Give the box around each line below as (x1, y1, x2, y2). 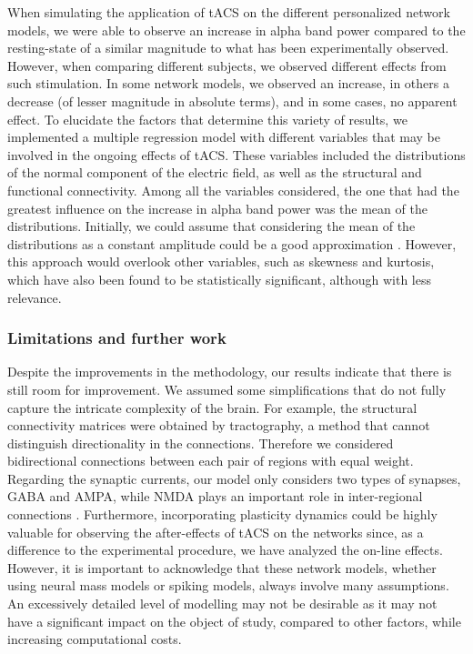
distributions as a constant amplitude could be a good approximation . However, (7, 234, 457, 253)
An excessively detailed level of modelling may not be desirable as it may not (7, 594, 438, 613)
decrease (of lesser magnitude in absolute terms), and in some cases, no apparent (7, 91, 458, 110)
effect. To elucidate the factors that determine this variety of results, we (7, 109, 408, 128)
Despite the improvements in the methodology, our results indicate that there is (7, 362, 452, 381)
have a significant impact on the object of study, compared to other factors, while (7, 611, 461, 630)
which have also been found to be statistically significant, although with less (7, 269, 431, 288)
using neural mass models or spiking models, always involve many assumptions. (7, 576, 449, 595)
